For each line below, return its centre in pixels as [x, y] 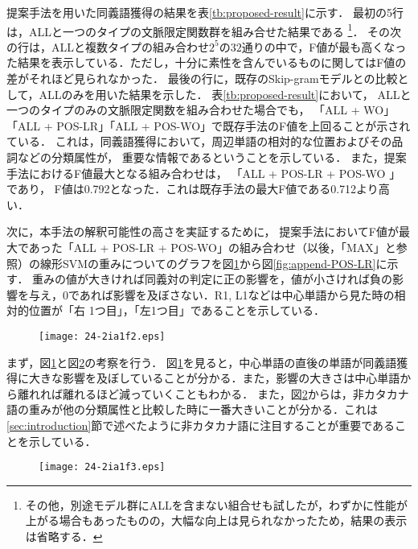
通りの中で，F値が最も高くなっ [324, 46]
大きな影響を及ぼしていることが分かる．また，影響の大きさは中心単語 [214, 378]
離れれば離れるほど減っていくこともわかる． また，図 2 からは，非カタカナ [213, 393]
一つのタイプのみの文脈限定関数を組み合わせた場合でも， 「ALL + [183, 110]
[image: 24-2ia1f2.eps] [102, 336]
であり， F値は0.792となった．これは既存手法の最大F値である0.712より [193, 189]
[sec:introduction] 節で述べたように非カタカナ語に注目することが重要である [201, 425]
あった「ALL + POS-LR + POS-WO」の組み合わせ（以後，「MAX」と [212, 247]
